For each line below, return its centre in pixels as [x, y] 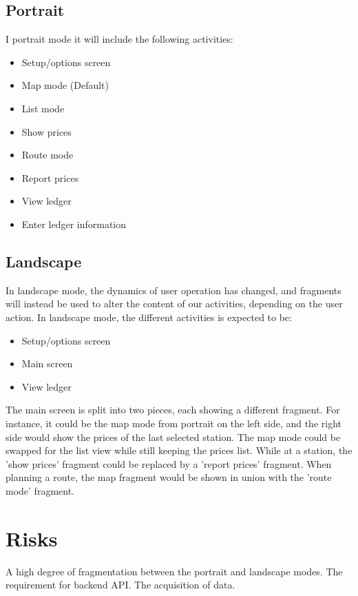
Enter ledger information [74, 224]
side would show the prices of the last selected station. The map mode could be [173, 436]
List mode [43, 108]
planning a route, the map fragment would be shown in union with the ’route [169, 477]
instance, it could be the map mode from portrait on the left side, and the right [173, 423]
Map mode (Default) [65, 85]
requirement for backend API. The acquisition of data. [120, 585]
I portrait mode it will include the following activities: [119, 39]
